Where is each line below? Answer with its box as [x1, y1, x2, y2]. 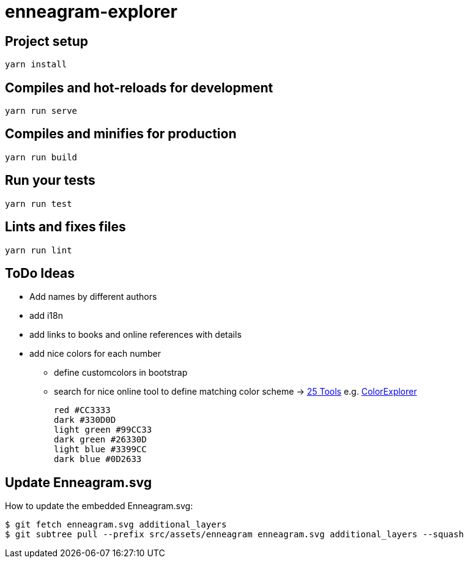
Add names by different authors [29, 291, 157, 302]
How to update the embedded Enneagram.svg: [5, 501, 193, 512]
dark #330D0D [54, 415, 116, 425]
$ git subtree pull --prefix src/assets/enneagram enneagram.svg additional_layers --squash [5, 529, 464, 540]
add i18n [29, 310, 63, 321]
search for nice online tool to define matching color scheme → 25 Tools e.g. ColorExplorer [54, 386, 417, 397]
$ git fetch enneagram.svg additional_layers [5, 520, 227, 530]
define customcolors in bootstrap [54, 367, 188, 378]
